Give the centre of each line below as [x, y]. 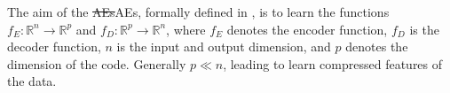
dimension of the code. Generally [97, 63]
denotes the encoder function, [307, 29]
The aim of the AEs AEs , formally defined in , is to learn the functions [198, 12]
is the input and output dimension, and [224, 46]
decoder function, [54, 46]
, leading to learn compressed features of [333, 63]
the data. [32, 81]
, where [186, 29]
